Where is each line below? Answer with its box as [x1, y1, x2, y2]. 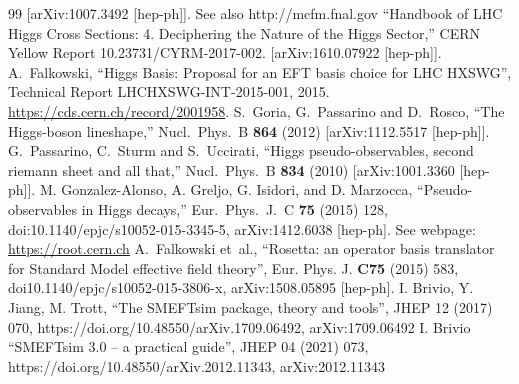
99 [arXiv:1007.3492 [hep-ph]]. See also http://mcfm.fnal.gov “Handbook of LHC [8, 3, 503, 23]
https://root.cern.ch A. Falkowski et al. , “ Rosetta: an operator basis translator [8, 238, 495, 259]
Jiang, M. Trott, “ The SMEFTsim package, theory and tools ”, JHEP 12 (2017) [8, 296, 493, 317]
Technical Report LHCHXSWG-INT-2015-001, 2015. [8, 81, 330, 102]
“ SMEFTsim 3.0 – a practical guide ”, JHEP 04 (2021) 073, [8, 336, 369, 357]
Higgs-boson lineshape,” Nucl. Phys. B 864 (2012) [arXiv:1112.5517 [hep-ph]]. [8, 120, 490, 141]
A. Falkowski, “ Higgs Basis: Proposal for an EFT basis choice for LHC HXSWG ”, [8, 61, 512, 82]
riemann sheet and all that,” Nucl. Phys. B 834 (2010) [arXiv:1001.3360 [8, 159, 455, 180]
